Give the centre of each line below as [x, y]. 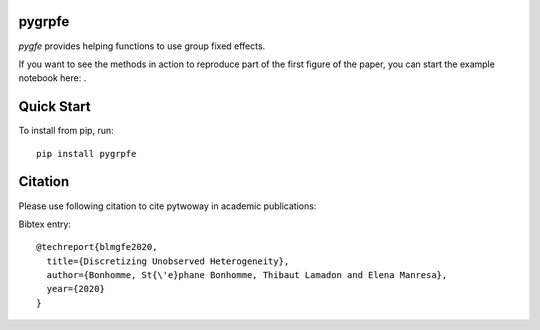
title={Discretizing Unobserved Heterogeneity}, [168, 261]
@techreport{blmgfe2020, [97, 247]
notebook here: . [52, 78]
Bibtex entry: [45, 224]
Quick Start [54, 106]
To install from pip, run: [66, 131]
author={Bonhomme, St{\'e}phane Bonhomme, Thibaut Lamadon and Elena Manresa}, [247, 275]
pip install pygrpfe [86, 153]
